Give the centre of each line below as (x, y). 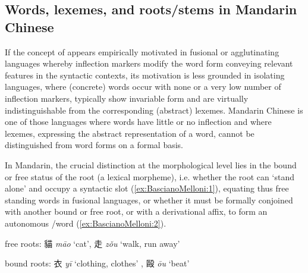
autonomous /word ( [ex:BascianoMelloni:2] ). (86, 223)
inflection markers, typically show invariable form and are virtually (127, 98)
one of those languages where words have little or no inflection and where (138, 122)
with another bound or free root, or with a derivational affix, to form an (136, 211)
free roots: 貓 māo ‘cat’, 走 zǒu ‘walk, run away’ (92, 243)
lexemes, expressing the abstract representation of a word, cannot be (130, 133)
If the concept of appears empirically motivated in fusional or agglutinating (142, 51)
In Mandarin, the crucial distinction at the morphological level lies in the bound (151, 164)
